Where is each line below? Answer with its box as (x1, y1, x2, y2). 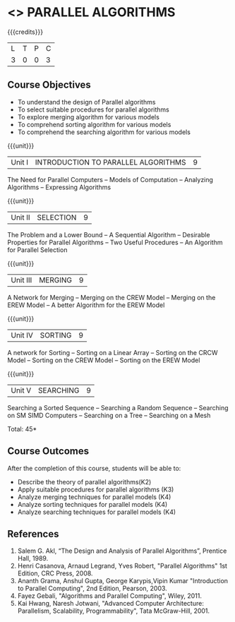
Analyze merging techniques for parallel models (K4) (17, 492, 171, 501)
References (7, 527, 59, 540)
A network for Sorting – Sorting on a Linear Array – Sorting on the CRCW (7, 348, 218, 357)
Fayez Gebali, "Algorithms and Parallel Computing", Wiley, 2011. (17, 592, 203, 600)
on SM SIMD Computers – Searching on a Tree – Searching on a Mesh (7, 411, 211, 419)
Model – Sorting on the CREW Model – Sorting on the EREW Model (7, 356, 200, 364)
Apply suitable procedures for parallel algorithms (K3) (17, 485, 174, 494)
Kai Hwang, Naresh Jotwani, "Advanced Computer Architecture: (17, 599, 205, 608)
